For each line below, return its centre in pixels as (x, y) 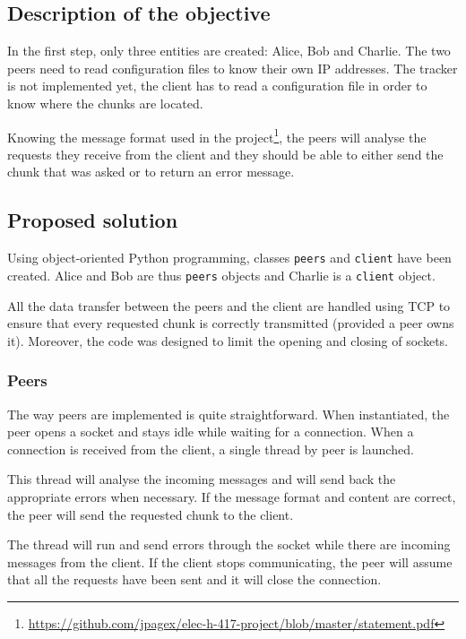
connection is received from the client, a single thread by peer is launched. (211, 449)
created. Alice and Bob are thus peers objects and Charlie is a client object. (221, 275)
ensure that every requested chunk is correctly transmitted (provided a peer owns (231, 323)
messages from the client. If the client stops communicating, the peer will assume (230, 561)
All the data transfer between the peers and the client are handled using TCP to (229, 305)
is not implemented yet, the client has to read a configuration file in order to (217, 86)
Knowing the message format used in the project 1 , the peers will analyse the (217, 135)
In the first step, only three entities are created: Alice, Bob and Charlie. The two (229, 51)
